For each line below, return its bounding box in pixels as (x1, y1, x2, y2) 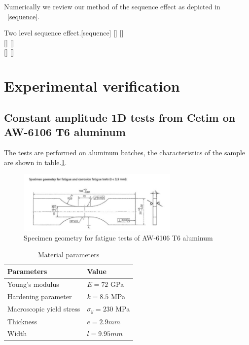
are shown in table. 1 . (4, 157, 67, 167)
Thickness (7, 316, 37, 326)
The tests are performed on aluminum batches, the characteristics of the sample (4, 147, 246, 157)
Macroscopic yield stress (7, 304, 80, 314)
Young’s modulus (7, 279, 59, 289)
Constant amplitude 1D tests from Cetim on (4, 109, 236, 125)
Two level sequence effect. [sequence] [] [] (4, 28, 124, 38)
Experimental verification (4, 76, 180, 96)
